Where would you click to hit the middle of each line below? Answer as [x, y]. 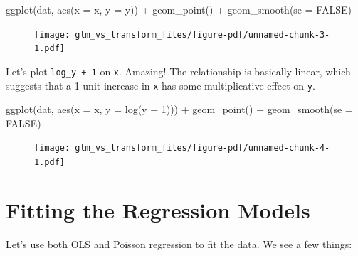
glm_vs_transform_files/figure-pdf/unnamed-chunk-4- [202, 148]
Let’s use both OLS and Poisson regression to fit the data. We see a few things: [179, 244]
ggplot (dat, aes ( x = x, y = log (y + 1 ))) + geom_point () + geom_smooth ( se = [179, 109]
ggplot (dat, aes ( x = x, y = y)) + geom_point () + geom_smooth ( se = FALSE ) [179, 9]
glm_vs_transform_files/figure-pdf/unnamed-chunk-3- [202, 34]
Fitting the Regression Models [158, 209]
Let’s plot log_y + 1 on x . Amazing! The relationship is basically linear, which [178, 71]
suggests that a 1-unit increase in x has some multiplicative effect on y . [160, 85]
